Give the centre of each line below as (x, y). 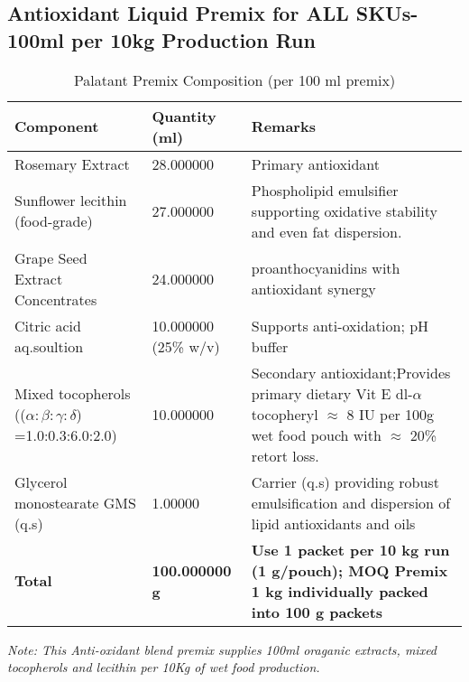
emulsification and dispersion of (351, 502)
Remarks (283, 126)
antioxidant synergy (313, 289)
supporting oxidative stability (344, 210)
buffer (270, 346)
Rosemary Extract (72, 163)
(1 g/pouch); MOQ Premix (349, 570)
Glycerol (41, 481)
